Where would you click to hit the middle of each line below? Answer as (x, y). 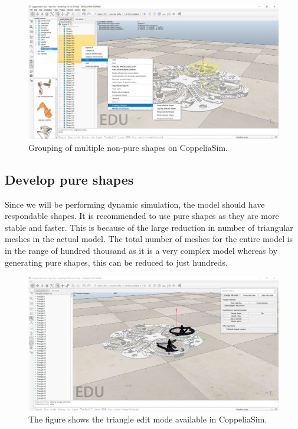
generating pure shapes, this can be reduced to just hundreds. (116, 262)
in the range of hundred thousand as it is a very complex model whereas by (141, 251)
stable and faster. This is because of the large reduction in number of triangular (149, 227)
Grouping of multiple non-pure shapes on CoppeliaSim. (128, 147)
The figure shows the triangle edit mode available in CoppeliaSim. (148, 419)
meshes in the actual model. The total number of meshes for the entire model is (149, 239)
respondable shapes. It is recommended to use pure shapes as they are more (142, 216)
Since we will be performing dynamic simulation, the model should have (135, 204)
